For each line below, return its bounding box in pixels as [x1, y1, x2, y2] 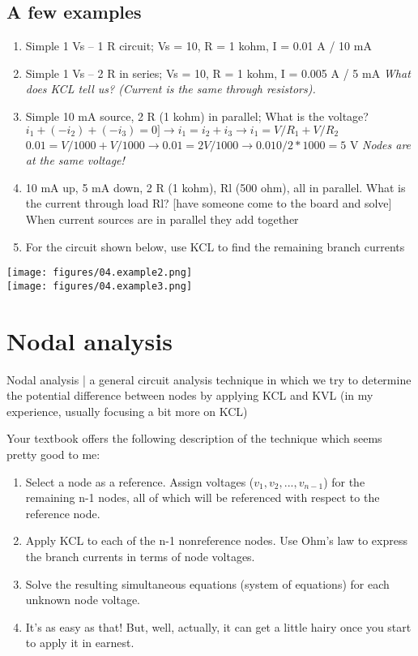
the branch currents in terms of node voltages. [25, 547, 255, 564]
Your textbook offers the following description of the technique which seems [6, 430, 382, 447]
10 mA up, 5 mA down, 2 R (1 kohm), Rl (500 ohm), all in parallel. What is [25, 178, 406, 195]
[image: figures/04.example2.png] [6, 267, 193, 279]
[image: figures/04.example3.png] [6, 280, 193, 292]
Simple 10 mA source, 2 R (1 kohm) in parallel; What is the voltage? [25, 107, 369, 124]
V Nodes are [349, 135, 412, 152]
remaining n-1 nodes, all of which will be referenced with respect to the [25, 489, 380, 506]
